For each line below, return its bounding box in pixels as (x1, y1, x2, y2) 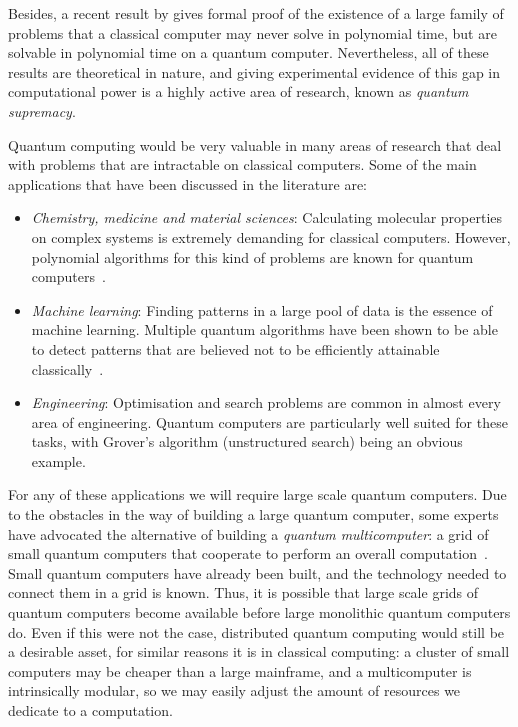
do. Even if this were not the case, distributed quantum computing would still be (8, 621, 505, 642)
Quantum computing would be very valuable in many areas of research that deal (8, 134, 502, 155)
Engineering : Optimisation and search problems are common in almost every (31, 392, 501, 413)
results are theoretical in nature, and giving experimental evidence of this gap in (8, 61, 500, 82)
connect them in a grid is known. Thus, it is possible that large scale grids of (8, 582, 479, 603)
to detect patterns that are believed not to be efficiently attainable (31, 338, 440, 359)
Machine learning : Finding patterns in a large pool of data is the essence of (31, 299, 493, 320)
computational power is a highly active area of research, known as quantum (8, 81, 469, 102)
